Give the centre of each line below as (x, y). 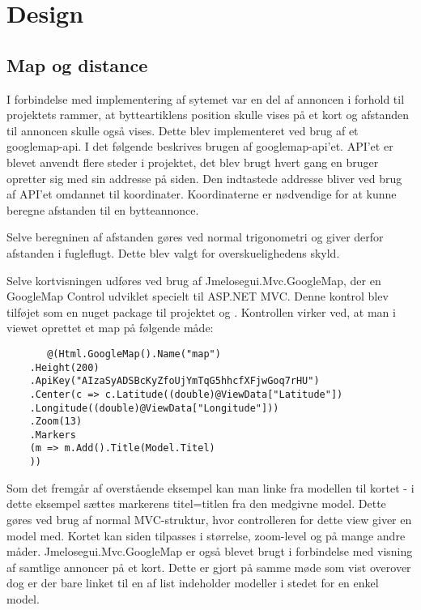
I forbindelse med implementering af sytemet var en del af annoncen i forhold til (206, 98)
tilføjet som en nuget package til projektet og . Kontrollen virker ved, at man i (201, 311)
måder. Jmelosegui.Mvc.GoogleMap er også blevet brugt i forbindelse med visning (210, 551)
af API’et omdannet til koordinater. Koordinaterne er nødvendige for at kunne (202, 194)
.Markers (53, 435)
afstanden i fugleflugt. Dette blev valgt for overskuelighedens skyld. (173, 252)
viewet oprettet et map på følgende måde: (110, 328)
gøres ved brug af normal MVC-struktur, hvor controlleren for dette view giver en (209, 519)
